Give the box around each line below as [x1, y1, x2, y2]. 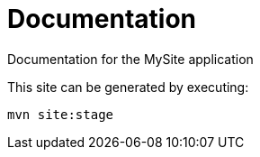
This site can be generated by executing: [7, 78, 249, 95]
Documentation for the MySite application [7, 51, 254, 67]
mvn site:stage [7, 106, 114, 122]
